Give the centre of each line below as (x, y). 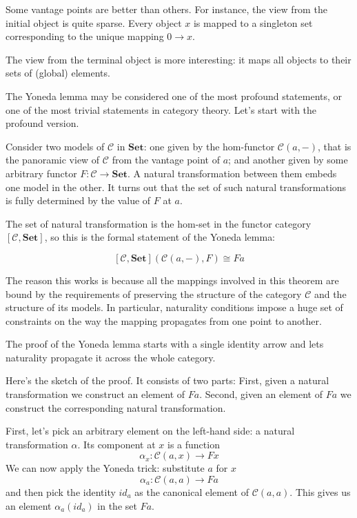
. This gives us (320, 492)
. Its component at (116, 444)
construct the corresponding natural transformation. (116, 407)
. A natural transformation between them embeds (232, 173)
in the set (117, 505)
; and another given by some (288, 160)
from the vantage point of (166, 160)
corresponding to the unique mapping (85, 36)
